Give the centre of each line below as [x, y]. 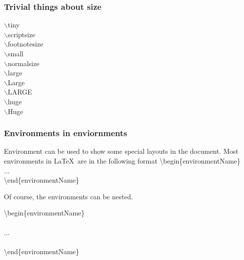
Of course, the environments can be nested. [69, 196]
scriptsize [21, 34]
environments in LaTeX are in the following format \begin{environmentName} [122, 160]
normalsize [23, 63]
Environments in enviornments [66, 133]
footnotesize [25, 44]
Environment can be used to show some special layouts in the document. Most [121, 151]
